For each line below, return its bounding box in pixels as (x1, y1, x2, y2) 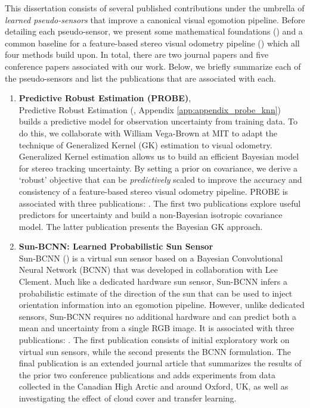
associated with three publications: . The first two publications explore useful (18, 197, 301, 209)
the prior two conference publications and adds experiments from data (18, 368, 275, 381)
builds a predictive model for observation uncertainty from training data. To (18, 115, 297, 127)
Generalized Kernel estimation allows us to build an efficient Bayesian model (18, 150, 299, 163)
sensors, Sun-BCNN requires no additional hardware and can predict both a (18, 310, 296, 322)
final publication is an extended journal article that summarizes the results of (18, 357, 302, 369)
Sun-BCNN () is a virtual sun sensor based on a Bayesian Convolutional (18, 251, 283, 264)
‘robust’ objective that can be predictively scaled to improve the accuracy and (18, 173, 302, 186)
